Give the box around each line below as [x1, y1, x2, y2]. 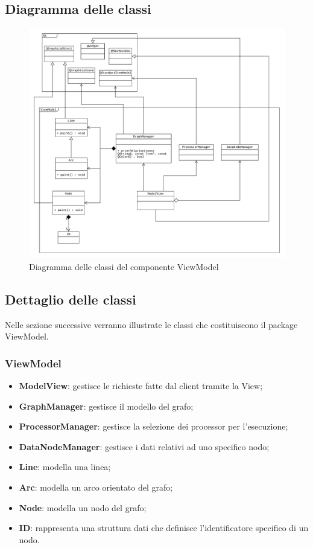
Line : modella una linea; [19, 460, 111, 473]
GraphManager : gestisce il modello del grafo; [19, 399, 194, 412]
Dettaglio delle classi [5, 289, 136, 308]
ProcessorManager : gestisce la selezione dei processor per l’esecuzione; [19, 420, 288, 433]
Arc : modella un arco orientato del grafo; [19, 481, 173, 494]
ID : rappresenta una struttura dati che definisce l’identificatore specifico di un [19, 521, 309, 534]
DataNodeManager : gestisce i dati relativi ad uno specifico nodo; [19, 440, 270, 453]
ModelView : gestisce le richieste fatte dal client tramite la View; [19, 379, 263, 392]
